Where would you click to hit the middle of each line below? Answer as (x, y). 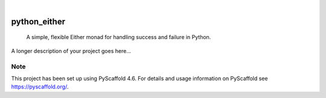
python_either (38, 21)
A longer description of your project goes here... (71, 51)
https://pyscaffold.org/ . (40, 87)
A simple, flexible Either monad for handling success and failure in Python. (119, 37)
